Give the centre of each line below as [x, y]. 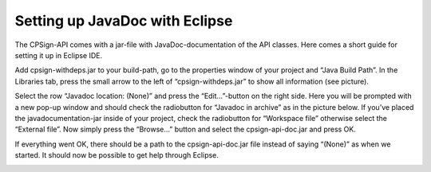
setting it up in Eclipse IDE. [59, 55]
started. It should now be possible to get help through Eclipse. [117, 155]
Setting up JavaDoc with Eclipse [124, 21]
